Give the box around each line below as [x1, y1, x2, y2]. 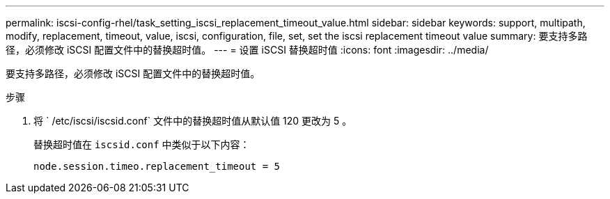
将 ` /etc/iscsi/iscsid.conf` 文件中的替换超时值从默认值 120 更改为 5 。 [33, 115, 352, 127]
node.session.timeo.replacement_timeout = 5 [33, 161, 281, 172]
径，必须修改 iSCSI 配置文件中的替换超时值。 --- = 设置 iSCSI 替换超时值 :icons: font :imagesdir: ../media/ [6, 44, 489, 56]
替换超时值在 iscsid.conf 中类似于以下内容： [33, 138, 250, 150]
